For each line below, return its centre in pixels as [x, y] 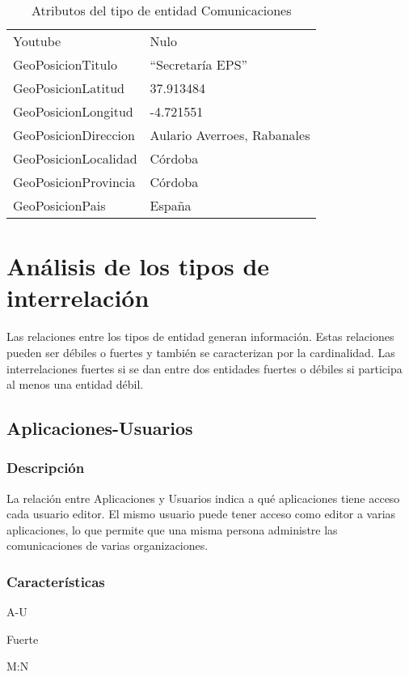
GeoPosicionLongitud [73, 111]
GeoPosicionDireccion [74, 135]
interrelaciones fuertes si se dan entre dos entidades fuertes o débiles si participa [204, 368]
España [171, 205]
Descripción [46, 468]
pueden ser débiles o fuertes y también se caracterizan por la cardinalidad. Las [201, 352]
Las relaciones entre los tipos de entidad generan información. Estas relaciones [200, 336]
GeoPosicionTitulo [65, 64]
